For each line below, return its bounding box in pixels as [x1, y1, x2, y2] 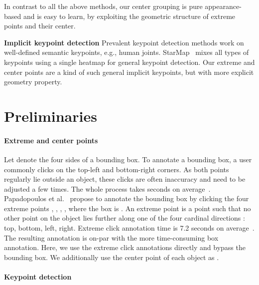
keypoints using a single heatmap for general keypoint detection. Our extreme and [4, 56, 255, 67]
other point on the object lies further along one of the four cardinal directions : [4, 213, 245, 223]
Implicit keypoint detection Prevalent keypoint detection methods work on [4, 37, 244, 47]
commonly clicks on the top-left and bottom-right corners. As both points [4, 164, 229, 174]
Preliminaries [4, 105, 97, 126]
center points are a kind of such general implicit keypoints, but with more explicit [4, 66, 254, 77]
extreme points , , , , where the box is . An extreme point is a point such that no [4, 203, 251, 213]
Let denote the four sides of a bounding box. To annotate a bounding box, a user [4, 154, 252, 164]
